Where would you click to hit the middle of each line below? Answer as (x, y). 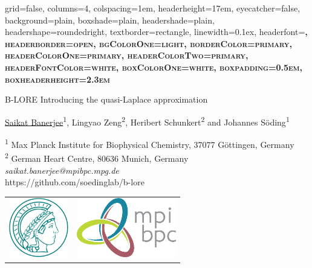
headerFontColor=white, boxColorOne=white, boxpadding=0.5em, (154, 67)
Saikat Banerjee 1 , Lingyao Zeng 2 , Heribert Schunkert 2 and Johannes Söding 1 (147, 121)
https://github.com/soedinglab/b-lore (75, 182)
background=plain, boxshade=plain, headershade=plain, (110, 20)
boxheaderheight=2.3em (57, 79)
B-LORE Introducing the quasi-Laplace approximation (106, 99)
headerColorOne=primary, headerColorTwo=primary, (127, 55)
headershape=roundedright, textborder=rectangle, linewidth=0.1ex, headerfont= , (156, 32)
